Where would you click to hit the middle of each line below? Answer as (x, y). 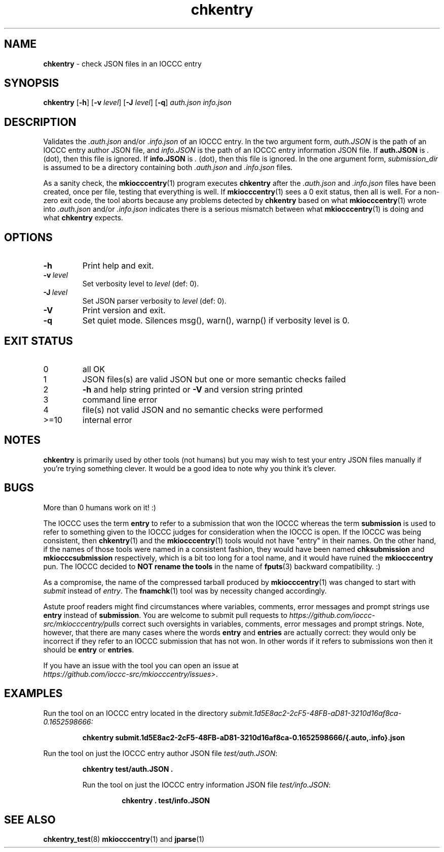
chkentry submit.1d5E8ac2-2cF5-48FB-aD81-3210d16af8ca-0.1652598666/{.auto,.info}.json (244, 737)
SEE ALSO (30, 820)
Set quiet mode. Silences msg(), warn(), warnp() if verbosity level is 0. (216, 321)
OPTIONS (28, 237)
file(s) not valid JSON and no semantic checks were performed (202, 409)
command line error (120, 399)
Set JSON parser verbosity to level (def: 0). (154, 301)
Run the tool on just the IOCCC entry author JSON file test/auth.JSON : (160, 753)
